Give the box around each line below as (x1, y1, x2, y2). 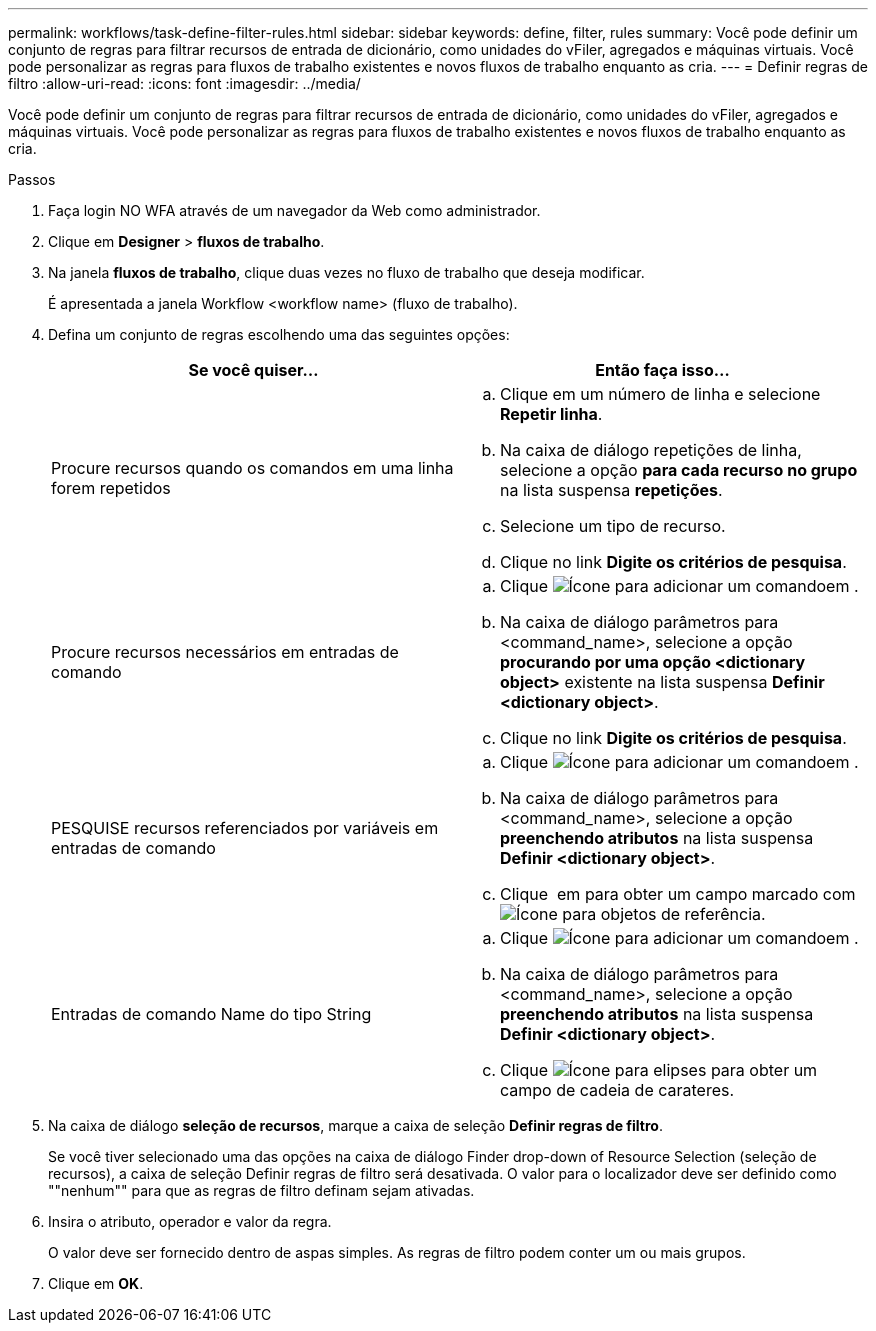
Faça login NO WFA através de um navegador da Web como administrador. (48, 202, 541, 219)
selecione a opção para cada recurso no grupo (500, 460, 858, 480)
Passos (8, 171, 56, 188)
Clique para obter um (500, 1060, 818, 1080)
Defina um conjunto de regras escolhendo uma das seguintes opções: (48, 326, 510, 343)
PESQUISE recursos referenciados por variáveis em (51, 818, 439, 838)
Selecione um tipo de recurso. (500, 516, 726, 536)
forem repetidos (51, 478, 171, 498)
